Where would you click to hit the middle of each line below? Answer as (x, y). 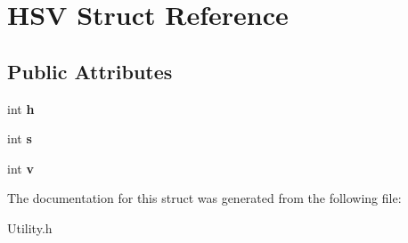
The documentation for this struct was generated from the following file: (204, 198)
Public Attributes (90, 71)
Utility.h (30, 227)
